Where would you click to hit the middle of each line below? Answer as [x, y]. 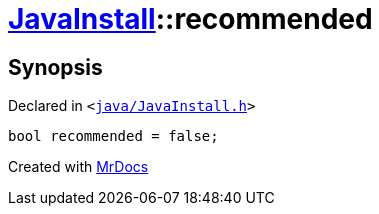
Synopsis [55, 67]
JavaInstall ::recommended [190, 19]
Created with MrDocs [78, 167]
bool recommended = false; [113, 136]
